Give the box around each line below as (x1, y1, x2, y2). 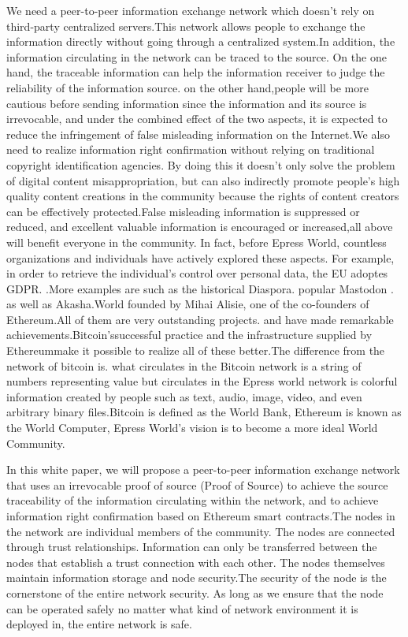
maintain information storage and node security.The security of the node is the (6, 569, 387, 586)
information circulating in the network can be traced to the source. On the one (6, 48, 387, 65)
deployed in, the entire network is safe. (6, 616, 192, 632)
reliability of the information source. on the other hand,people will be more (6, 79, 369, 95)
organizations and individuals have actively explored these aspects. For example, (6, 249, 395, 266)
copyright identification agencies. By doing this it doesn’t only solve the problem (6, 156, 395, 173)
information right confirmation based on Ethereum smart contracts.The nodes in (6, 508, 395, 523)
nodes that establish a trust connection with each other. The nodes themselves (6, 553, 385, 570)
